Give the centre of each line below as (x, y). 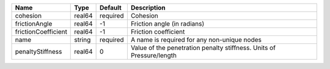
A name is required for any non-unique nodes (196, 40)
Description (148, 8)
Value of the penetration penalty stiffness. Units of (203, 48)
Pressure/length (154, 55)
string (82, 40)
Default (111, 8)
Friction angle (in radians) (167, 24)
